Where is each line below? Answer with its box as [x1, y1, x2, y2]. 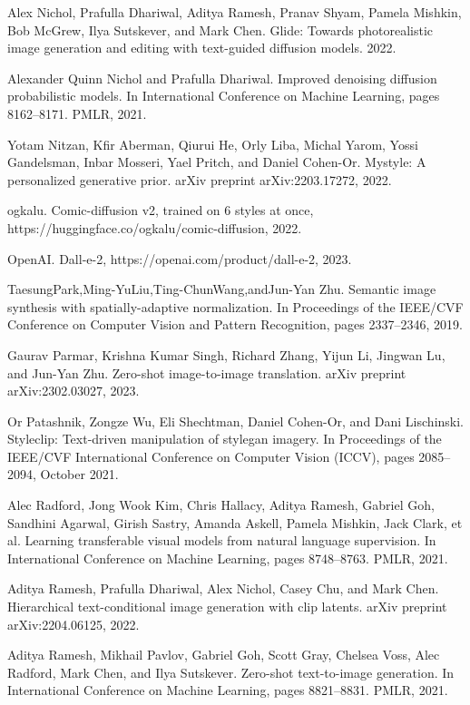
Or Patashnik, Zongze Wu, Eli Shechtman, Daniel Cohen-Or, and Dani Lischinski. [7, 411, 465, 430]
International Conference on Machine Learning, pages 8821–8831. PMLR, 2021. [7, 681, 448, 700]
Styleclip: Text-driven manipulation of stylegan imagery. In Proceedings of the [7, 429, 442, 448]
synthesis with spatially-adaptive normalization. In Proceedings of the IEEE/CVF [7, 297, 464, 316]
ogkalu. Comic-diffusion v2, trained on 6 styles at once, [7, 201, 314, 220]
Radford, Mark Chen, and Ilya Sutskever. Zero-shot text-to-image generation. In [7, 662, 455, 681]
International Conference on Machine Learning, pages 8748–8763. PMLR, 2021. [7, 548, 448, 567]
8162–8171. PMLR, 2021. [7, 103, 147, 122]
